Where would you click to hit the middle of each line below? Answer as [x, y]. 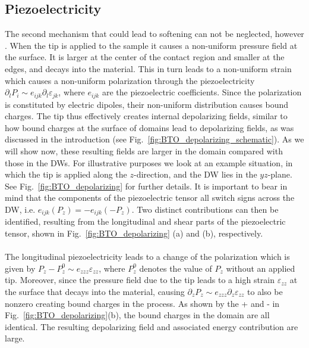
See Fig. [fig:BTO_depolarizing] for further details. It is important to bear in [146, 186]
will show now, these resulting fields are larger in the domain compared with [144, 151]
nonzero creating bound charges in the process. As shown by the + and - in [142, 303]
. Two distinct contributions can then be [205, 209]
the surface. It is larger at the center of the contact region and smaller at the [145, 57]
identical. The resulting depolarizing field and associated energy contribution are [152, 326]
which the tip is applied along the [66, 174]
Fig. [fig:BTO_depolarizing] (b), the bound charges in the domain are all [137, 315]
